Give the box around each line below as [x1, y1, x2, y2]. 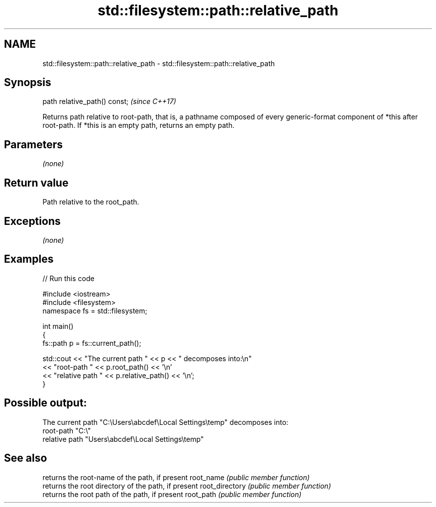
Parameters [4, 138, 63, 151]
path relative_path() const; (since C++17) [42, 97, 176, 106]
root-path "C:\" [42, 426, 91, 435]
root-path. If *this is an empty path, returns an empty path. [42, 121, 235, 130]
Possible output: [4, 397, 87, 409]
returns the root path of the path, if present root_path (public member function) [42, 490, 302, 499]
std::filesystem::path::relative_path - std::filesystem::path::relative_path [42, 59, 275, 68]
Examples [4, 253, 54, 266]
